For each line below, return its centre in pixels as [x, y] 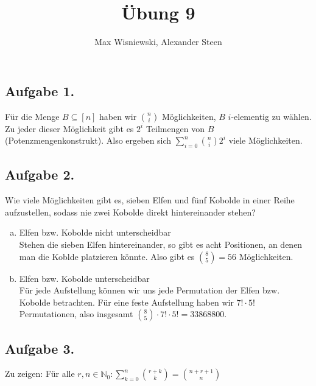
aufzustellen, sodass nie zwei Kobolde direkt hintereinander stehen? [130, 212]
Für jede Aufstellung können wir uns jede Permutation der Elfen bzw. [149, 290]
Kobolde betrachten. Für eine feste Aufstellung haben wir [126, 302]
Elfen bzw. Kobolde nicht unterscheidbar [95, 232]
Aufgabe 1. [40, 90]
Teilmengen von [175, 128]
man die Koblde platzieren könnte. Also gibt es [107, 256]
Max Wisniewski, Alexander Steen [158, 42]
